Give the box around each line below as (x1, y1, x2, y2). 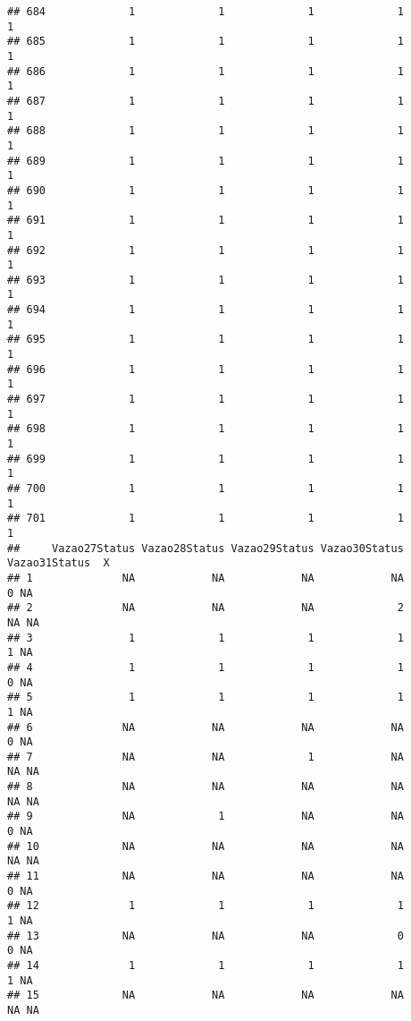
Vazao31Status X (7, 557, 110, 570)
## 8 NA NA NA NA (7, 780, 404, 794)
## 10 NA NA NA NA (7, 839, 404, 853)
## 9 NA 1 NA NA (7, 810, 404, 823)
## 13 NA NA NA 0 (7, 929, 404, 942)
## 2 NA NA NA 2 (7, 601, 404, 615)
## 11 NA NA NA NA (7, 870, 404, 883)
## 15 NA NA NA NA (7, 989, 404, 1002)
